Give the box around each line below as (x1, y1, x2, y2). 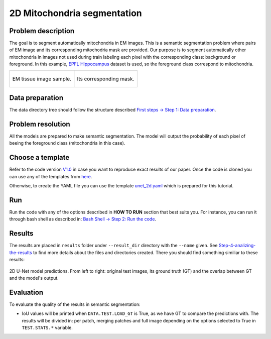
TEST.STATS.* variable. (22, 324, 73, 330)
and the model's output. (9, 275, 59, 281)
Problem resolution (9, 120, 70, 128)
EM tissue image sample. (12, 75, 72, 82)
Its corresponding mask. (77, 75, 134, 82)
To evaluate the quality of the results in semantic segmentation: (9, 301, 141, 307)
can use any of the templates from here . (9, 173, 92, 179)
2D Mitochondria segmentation (9, 8, 143, 19)
